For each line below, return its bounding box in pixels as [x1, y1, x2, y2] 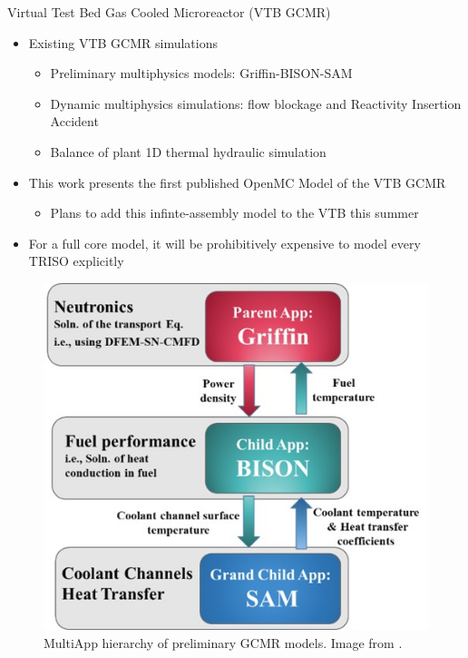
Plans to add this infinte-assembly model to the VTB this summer [50, 203, 419, 222]
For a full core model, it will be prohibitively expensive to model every [28, 233, 421, 252]
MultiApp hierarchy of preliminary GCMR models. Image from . [44, 633, 403, 652]
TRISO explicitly [28, 251, 124, 270]
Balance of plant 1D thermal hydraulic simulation [50, 142, 327, 161]
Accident [50, 112, 99, 131]
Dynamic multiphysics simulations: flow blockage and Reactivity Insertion [50, 93, 462, 113]
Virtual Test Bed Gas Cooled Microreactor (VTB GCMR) [7, 3, 331, 21]
